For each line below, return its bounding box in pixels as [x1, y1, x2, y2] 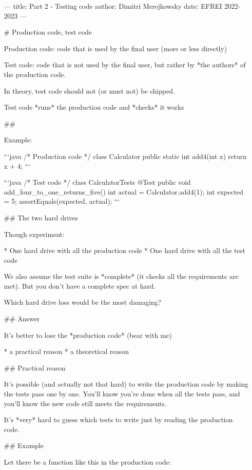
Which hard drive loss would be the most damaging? [4, 297, 161, 307]
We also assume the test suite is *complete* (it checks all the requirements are [4, 271, 238, 281]
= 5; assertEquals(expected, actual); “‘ [4, 196, 120, 206]
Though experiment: [4, 229, 65, 239]
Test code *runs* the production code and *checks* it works [4, 102, 184, 112]
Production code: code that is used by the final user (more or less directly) [4, 43, 227, 53]
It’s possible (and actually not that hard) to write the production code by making [4, 379, 249, 389]
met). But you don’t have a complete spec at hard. [4, 280, 156, 291]
